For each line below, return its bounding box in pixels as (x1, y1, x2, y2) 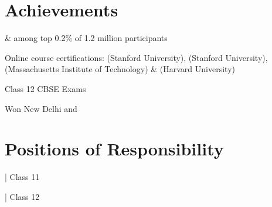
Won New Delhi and (5, 102, 77, 114)
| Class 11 (5, 171, 40, 183)
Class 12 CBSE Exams (5, 82, 86, 94)
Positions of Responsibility (5, 137, 224, 161)
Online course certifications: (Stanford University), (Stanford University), (5, 51, 268, 63)
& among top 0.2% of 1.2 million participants (5, 32, 168, 44)
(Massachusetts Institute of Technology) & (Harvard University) (5, 63, 235, 75)
